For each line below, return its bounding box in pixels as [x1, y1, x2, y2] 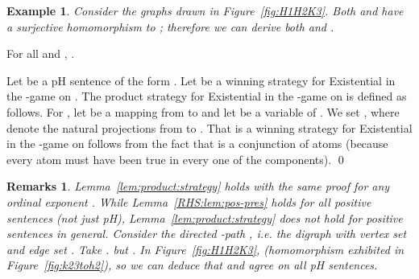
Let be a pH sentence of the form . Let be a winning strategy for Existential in [6, 72, 396, 88]
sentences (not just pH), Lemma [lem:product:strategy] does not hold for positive [6, 209, 403, 226]
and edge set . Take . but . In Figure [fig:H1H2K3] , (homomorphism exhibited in [6, 240, 404, 257]
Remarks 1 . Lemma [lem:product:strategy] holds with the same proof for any [6, 178, 390, 195]
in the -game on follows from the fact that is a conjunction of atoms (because [6, 135, 388, 152]
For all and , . [6, 45, 75, 62]
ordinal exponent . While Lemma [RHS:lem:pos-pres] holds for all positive [6, 193, 371, 210]
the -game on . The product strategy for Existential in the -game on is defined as [6, 88, 407, 105]
